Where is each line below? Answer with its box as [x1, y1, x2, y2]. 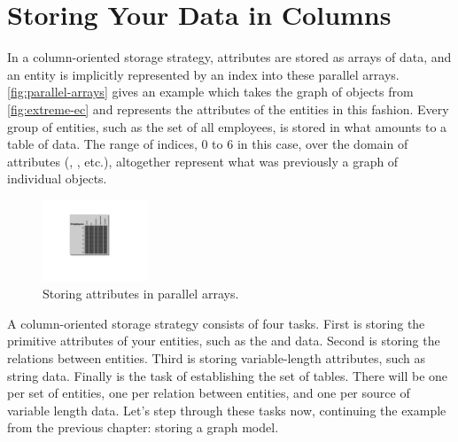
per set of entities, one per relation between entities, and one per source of [7, 384, 410, 402]
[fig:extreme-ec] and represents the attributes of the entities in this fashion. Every [7, 99, 449, 118]
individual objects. [7, 169, 107, 188]
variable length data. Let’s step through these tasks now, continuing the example [7, 400, 446, 419]
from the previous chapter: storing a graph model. [7, 418, 279, 437]
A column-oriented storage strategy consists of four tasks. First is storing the [7, 314, 425, 332]
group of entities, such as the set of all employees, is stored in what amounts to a [7, 117, 447, 136]
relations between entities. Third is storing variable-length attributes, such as [7, 348, 426, 367]
